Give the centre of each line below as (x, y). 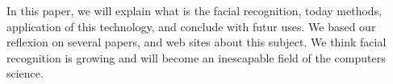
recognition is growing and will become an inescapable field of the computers (196, 57)
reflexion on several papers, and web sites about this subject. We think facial (196, 42)
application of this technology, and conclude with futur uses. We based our (191, 26)
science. (25, 73)
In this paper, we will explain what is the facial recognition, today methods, (194, 10)
